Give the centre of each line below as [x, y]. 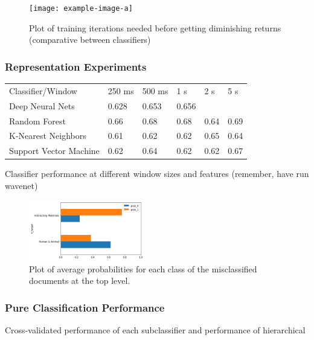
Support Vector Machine [54, 151]
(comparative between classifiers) [90, 40]
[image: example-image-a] [81, 8]
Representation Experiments [76, 66]
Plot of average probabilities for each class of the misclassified [143, 268]
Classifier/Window [43, 90]
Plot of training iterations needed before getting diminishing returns [155, 27]
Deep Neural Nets [42, 105]
